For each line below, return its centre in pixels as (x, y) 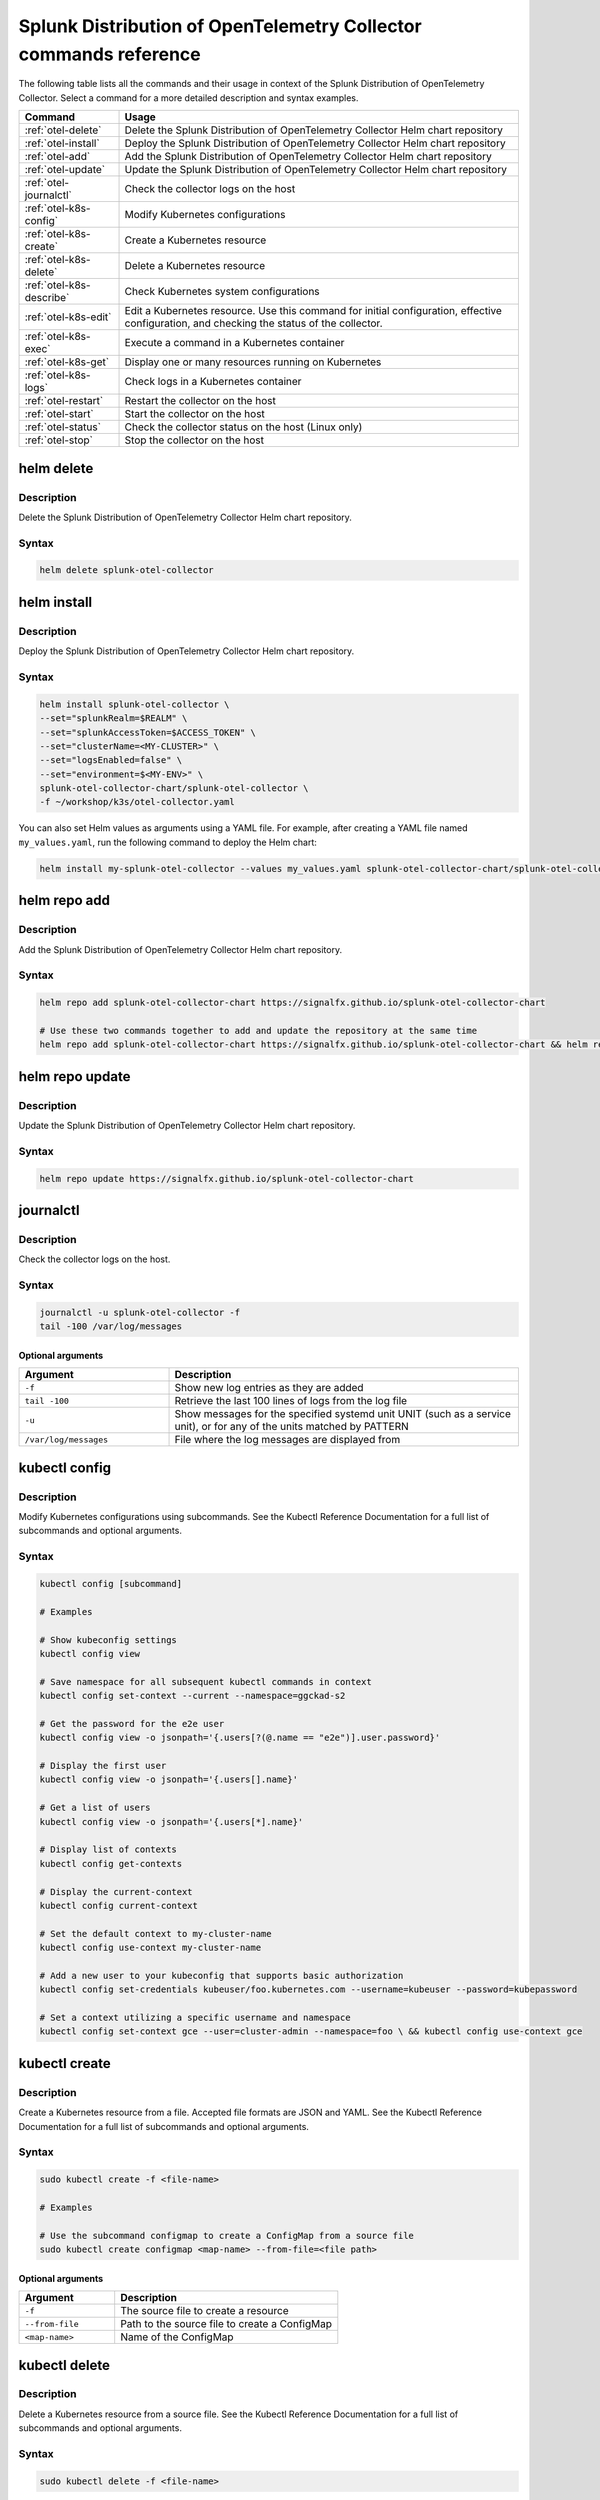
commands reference (110, 54)
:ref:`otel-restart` (64, 401)
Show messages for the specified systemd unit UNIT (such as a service (343, 1414)
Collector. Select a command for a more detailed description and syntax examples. (188, 97)
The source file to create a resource (204, 2311)
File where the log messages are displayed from (287, 1440)
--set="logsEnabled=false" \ (111, 760)
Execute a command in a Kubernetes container (234, 343)
